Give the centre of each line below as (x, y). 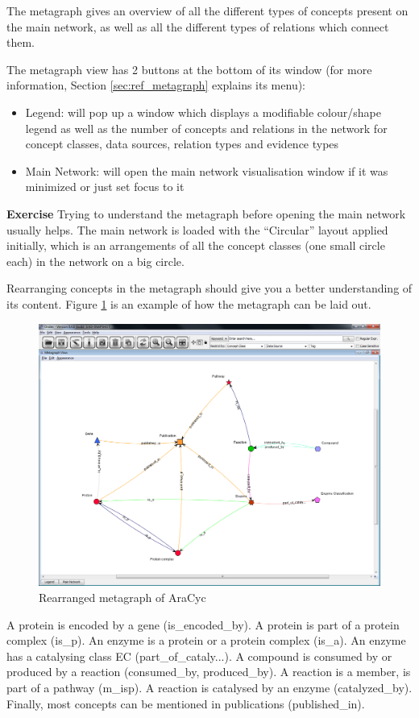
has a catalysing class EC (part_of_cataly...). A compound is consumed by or (199, 656)
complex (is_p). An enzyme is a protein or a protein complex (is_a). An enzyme (206, 640)
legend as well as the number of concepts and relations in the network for (206, 128)
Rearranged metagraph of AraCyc (122, 597)
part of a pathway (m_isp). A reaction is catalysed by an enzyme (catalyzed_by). (209, 687)
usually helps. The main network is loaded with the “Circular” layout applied (197, 229)
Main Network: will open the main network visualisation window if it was (207, 170)
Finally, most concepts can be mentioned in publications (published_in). (186, 703)
